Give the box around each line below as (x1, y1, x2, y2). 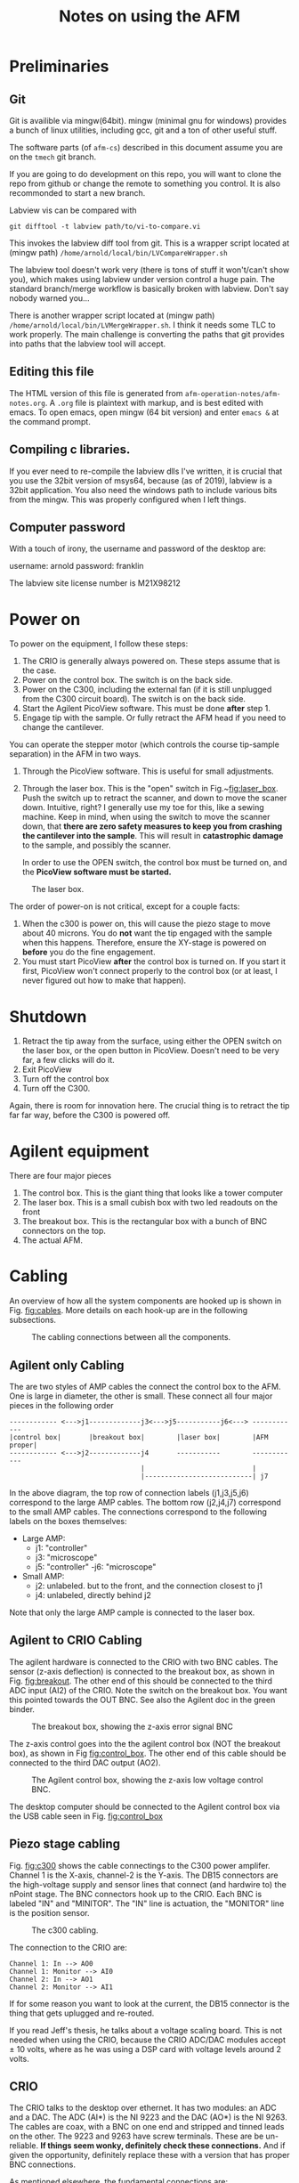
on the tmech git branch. (9, 151, 97, 162)
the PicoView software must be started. (21, 866, 172, 878)
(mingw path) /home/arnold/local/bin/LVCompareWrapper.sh (9, 248, 229, 257)
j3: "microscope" (35, 1552, 98, 1562)
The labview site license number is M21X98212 (9, 578, 181, 588)
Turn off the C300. (21, 1083, 91, 1094)
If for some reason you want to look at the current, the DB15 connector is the (9, 1998, 290, 2009)
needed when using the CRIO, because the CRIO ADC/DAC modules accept (9, 2034, 287, 2045)
